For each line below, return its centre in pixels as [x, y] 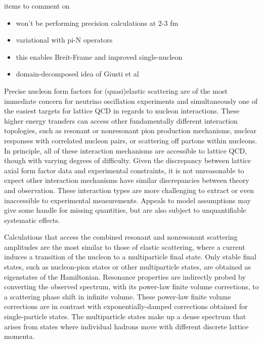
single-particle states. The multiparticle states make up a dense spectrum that [125, 316]
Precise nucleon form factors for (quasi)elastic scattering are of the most [116, 90]
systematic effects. [32, 220]
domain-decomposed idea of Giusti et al [77, 74]
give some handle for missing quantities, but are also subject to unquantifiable [125, 210]
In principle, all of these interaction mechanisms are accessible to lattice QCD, [126, 150]
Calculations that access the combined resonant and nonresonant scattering [121, 237]
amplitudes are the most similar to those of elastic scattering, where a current [125, 246]
